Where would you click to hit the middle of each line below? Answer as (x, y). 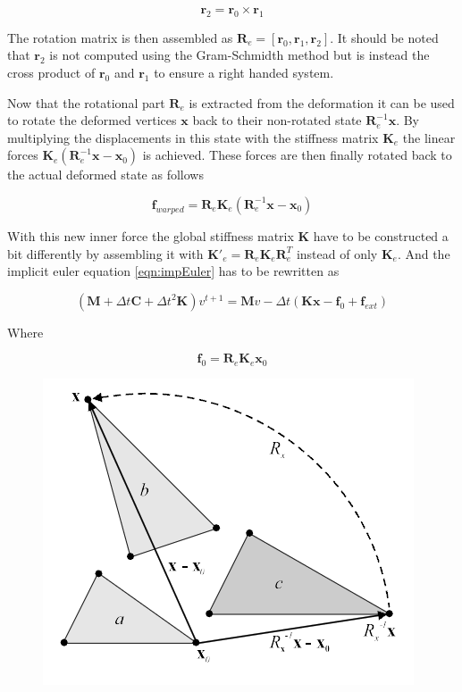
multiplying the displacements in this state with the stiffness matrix (193, 137)
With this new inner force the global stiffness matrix (151, 235)
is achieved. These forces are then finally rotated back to (297, 155)
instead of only (337, 253)
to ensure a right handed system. (244, 72)
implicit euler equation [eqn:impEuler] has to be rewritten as (173, 271)
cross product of (51, 72)
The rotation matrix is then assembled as (120, 37)
